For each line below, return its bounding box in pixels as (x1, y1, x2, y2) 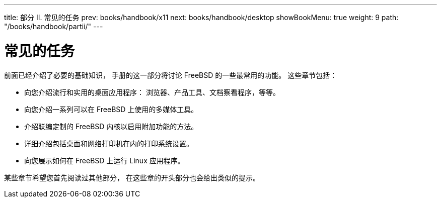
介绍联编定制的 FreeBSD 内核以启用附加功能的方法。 (24, 122, 198, 131)
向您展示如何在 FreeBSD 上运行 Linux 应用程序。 (24, 156, 185, 165)
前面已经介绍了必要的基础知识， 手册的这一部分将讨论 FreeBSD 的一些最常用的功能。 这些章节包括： (4, 70, 337, 79)
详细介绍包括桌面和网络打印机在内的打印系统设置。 (24, 139, 193, 148)
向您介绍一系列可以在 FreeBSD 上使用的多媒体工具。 (24, 105, 198, 114)
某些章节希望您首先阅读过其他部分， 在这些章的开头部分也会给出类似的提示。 (4, 173, 260, 182)
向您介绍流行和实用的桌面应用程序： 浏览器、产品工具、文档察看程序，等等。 (24, 87, 280, 96)
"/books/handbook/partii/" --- (4, 22, 103, 31)
